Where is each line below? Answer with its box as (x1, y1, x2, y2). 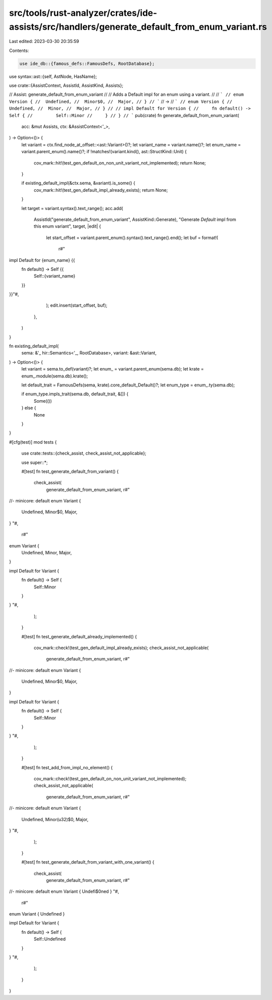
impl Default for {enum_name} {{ (9, 257, 75, 263)
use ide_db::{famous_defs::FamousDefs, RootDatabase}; (19, 61, 155, 66)
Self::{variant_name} (34, 273, 76, 279)
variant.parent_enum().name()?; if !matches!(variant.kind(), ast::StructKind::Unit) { (21, 149, 187, 155)
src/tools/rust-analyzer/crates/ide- (9, 7, 157, 18)
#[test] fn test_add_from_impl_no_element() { (21, 764, 113, 770)
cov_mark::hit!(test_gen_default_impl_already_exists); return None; (34, 187, 168, 193)
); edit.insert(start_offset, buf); (46, 302, 108, 308)
